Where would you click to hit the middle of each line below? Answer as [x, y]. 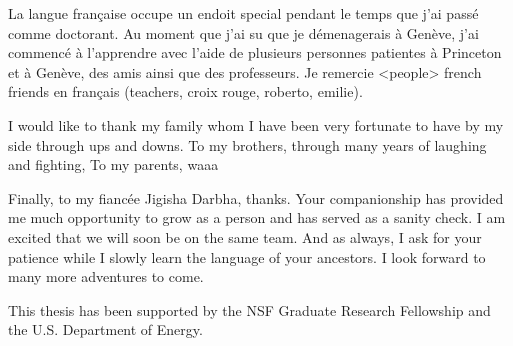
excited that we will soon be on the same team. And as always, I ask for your [245, 236]
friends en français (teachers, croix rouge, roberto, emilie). [185, 91]
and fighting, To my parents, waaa [113, 164]
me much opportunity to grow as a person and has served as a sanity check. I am [257, 217]
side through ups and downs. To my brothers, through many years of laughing [247, 144]
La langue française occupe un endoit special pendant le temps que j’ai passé [243, 13]
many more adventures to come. [106, 276]
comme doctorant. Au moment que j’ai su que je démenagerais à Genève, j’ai [243, 32]
